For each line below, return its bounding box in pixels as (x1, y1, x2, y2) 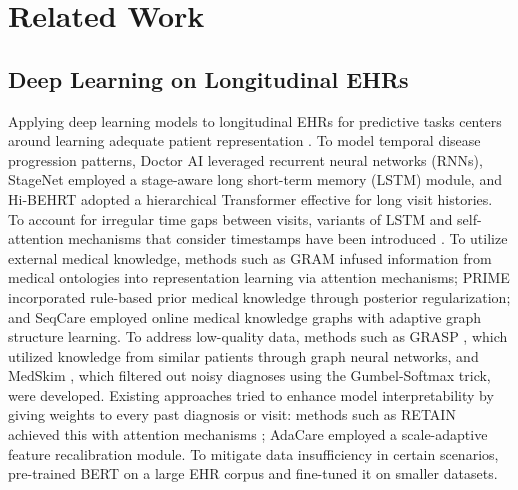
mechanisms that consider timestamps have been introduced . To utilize (68, 228, 508, 249)
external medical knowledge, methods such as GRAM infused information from (8, 247, 492, 268)
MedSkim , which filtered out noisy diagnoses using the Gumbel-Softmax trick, (8, 365, 491, 386)
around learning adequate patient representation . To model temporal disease (8, 130, 481, 151)
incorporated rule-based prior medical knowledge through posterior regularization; (8, 286, 511, 307)
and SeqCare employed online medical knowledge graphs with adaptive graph (8, 306, 482, 327)
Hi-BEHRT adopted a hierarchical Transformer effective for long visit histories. (8, 188, 493, 209)
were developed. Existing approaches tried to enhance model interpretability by (8, 384, 494, 405)
